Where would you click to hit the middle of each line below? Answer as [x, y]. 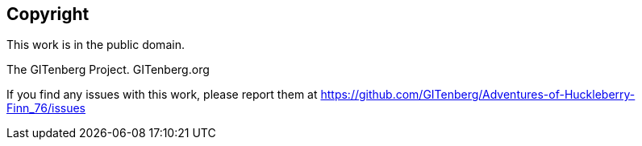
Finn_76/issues [46, 108]
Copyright [48, 14]
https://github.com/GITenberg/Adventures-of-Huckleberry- [478, 95]
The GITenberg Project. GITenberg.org [108, 70]
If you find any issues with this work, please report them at [162, 95]
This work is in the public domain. [96, 45]
